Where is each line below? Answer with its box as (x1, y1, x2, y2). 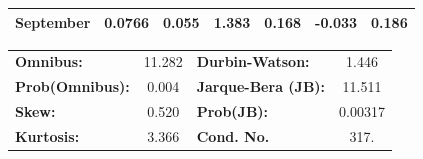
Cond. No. (196, 125, 270, 146)
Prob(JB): (196, 101, 269, 122)
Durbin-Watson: (196, 51, 310, 72)
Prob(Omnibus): (15, 76, 130, 97)
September (15, 11, 91, 32)
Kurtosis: (15, 125, 80, 146)
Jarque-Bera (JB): (196, 76, 326, 97)
